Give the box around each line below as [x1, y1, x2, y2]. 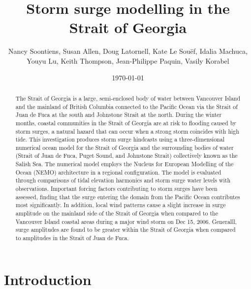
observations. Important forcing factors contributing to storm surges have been [15, 184, 218, 193]
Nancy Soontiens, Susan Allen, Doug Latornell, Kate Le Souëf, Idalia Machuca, [8, 46, 248, 56]
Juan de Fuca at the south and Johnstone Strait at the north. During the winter [15, 110, 222, 119]
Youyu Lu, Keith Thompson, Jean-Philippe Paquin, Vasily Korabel [27, 55, 229, 66]
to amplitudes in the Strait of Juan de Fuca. [15, 234, 129, 242]
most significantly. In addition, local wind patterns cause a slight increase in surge [15, 201, 226, 209]
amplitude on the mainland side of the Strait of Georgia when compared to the [15, 209, 218, 217]
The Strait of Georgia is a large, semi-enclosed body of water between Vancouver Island [15, 94, 241, 102]
